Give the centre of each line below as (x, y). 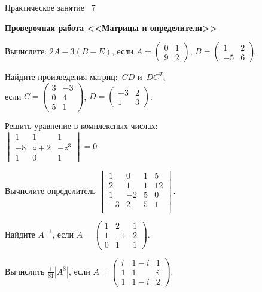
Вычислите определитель (51, 190)
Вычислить (25, 271)
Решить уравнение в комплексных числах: (81, 125)
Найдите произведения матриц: (61, 77)
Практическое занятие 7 (50, 7)
